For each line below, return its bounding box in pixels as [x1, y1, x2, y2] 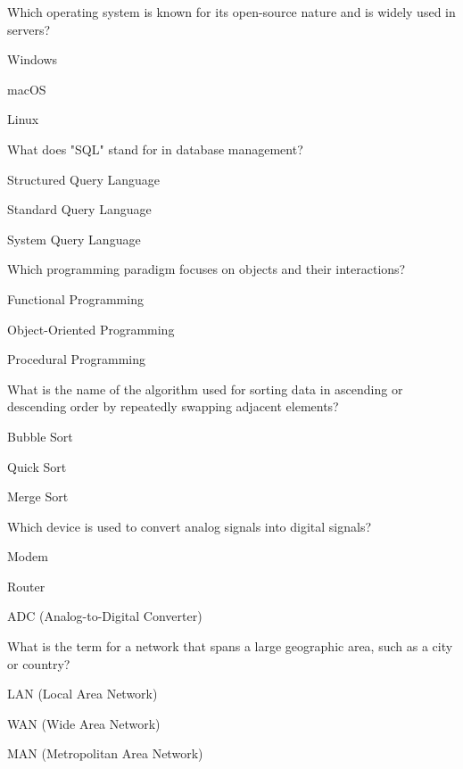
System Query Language [7, 229, 141, 248]
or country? [7, 654, 70, 673]
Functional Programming [7, 289, 144, 308]
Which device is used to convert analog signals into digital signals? [7, 517, 372, 535]
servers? [7, 20, 51, 38]
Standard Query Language [7, 200, 152, 219]
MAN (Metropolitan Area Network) [7, 744, 203, 763]
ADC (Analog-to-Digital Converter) [7, 607, 203, 625]
